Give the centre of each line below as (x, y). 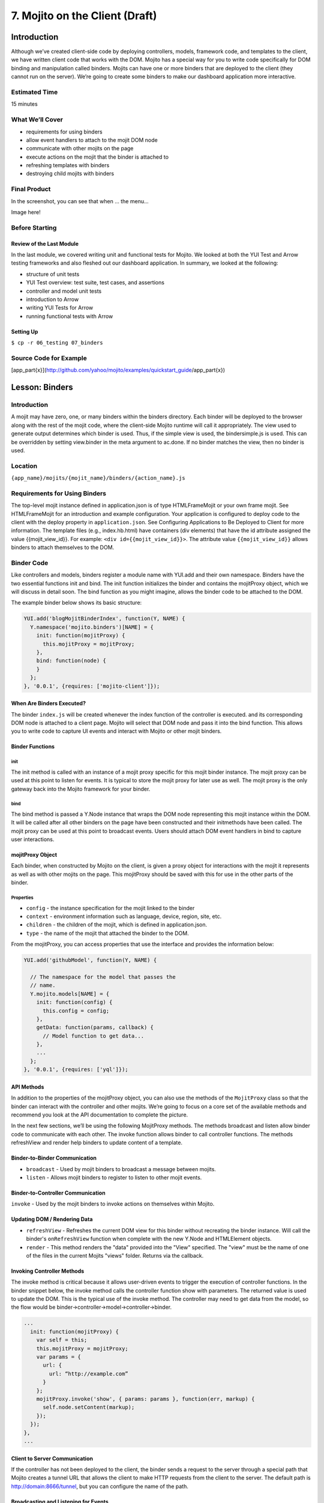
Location (24, 466)
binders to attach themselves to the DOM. (63, 548)
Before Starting (34, 227)
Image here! (26, 212)
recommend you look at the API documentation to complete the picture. (100, 1115)
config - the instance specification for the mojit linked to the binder (110, 908)
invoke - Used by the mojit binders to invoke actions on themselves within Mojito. (113, 1204)
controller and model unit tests (64, 291)
